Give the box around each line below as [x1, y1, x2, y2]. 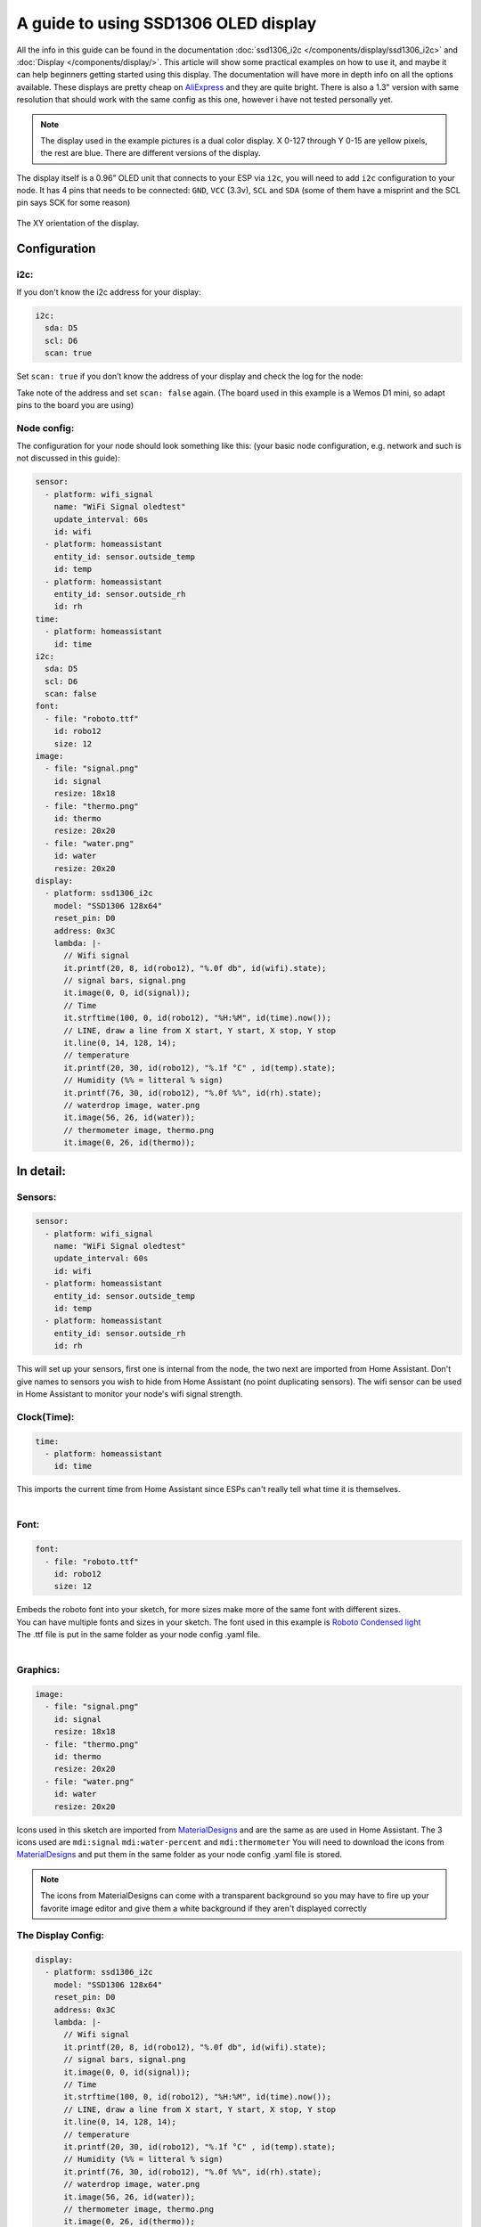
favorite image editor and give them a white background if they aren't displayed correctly [40, 1903, 367, 1913]
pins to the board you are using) [16, 399, 135, 410]
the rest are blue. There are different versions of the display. [40, 148, 262, 159]
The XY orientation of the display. [16, 217, 140, 228]
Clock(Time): [16, 1410, 75, 1423]
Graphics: [16, 1664, 61, 1676]
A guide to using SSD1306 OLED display [16, 13, 317, 33]
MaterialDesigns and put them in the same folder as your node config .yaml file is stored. [16, 1849, 343, 1860]
